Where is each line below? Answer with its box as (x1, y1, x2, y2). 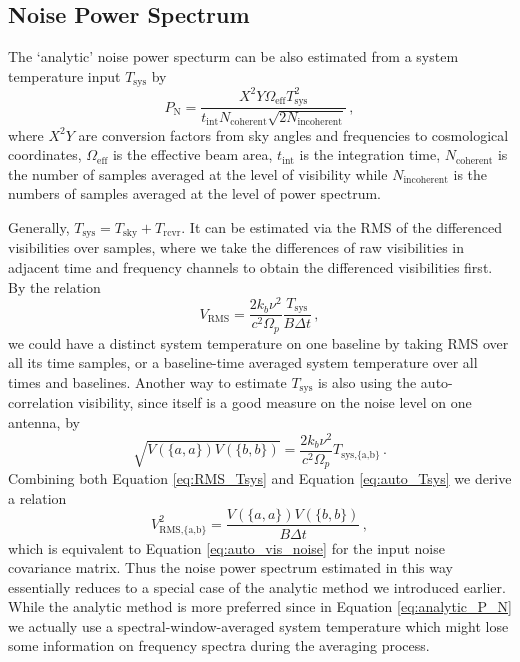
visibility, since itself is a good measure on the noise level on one (78, 392, 472, 413)
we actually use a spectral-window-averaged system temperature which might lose (8, 615, 509, 636)
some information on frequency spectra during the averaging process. (8, 635, 430, 656)
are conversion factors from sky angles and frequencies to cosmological (78, 124, 509, 145)
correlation (8, 392, 74, 413)
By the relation (8, 276, 101, 297)
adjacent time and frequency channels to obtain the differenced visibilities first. (8, 257, 493, 278)
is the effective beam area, (112, 144, 273, 165)
